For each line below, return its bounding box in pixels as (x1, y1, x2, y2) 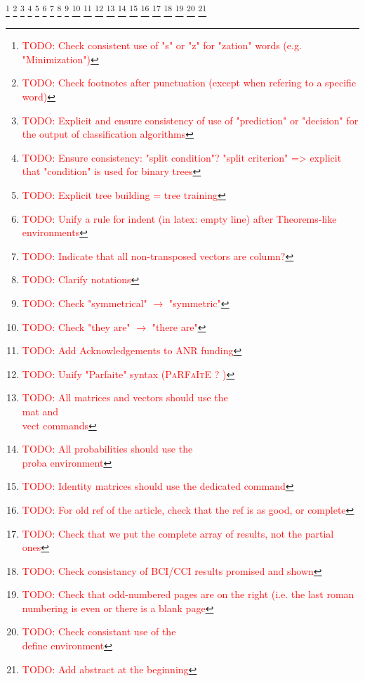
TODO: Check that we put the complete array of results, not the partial (22, 526, 334, 540)
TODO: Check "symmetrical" (22, 295, 147, 310)
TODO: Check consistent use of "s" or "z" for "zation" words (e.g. (22, 38, 302, 53)
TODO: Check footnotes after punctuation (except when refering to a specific (22, 75, 357, 90)
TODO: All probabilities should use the (22, 441, 193, 456)
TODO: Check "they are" (22, 319, 131, 334)
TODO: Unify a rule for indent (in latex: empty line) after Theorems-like (22, 211, 337, 226)
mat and (22, 403, 59, 418)
